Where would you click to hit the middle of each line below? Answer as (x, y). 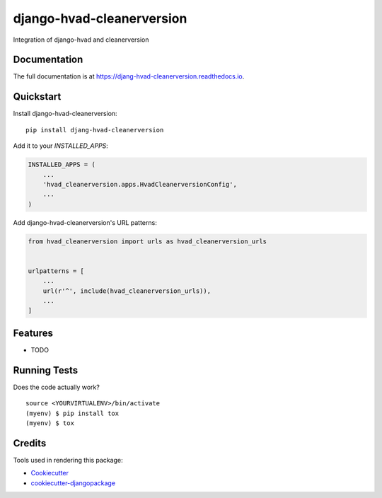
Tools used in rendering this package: (68, 460)
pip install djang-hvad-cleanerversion (95, 130)
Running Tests (45, 370)
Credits (30, 443)
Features (33, 333)
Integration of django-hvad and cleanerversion (81, 40)
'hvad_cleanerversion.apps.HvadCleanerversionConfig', (140, 184)
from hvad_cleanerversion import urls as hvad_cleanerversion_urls (147, 241)
